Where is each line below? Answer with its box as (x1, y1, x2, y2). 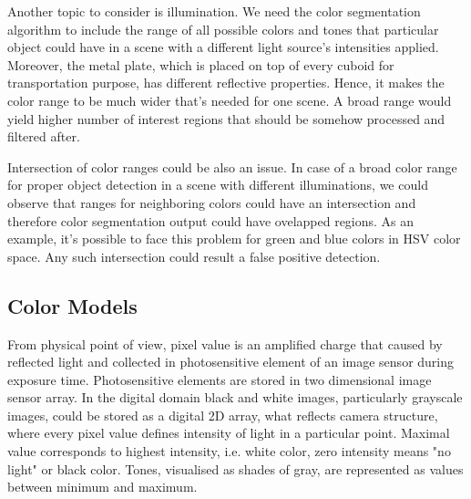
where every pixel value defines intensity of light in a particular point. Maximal (7, 423, 450, 442)
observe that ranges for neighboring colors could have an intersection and (7, 192, 416, 212)
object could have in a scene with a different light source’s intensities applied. (7, 37, 439, 57)
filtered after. (7, 127, 80, 146)
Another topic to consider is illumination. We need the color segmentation (7, 2, 421, 20)
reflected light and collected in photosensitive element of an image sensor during (7, 352, 455, 371)
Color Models (7, 291, 138, 319)
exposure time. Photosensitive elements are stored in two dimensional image (7, 369, 432, 389)
